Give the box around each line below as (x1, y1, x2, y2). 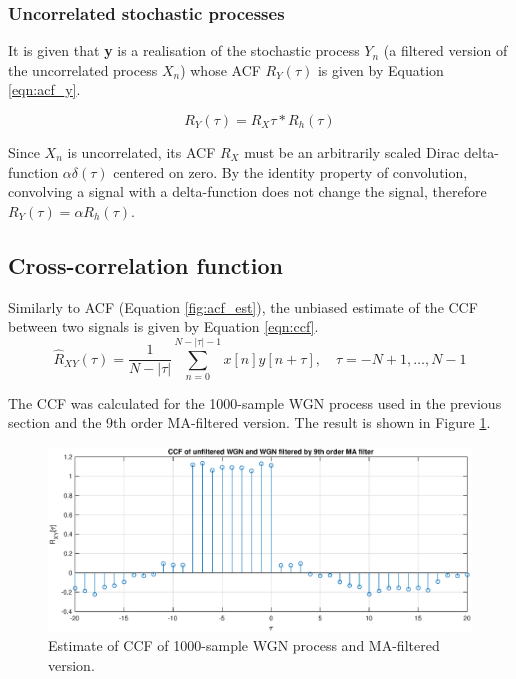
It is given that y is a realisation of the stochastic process (8, 40, 360, 61)
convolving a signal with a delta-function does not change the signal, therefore (8, 181, 487, 202)
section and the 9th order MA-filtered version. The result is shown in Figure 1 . (8, 412, 491, 433)
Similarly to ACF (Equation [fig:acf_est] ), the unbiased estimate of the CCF (8, 296, 478, 317)
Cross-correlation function (8, 249, 283, 280)
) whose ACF (180, 59, 261, 80)
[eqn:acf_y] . (8, 79, 81, 100)
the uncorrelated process (8, 59, 158, 80)
